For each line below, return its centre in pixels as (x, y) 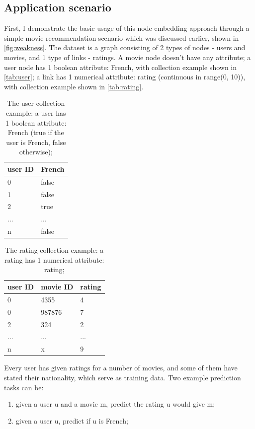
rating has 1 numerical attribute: (54, 259)
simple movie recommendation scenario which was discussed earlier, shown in (122, 37)
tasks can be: (24, 387)
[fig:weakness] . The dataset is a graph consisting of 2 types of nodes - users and (125, 47)
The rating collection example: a (54, 250)
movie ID (57, 287)
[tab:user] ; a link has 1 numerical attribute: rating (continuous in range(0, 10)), (125, 77)
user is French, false (36, 142)
